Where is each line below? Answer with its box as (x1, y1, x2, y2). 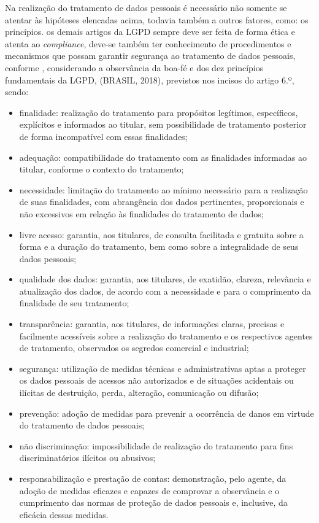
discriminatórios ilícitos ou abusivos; (19, 451, 156, 464)
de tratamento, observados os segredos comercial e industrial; (19, 341, 249, 354)
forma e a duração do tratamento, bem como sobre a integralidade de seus (19, 240, 299, 253)
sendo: (5, 85, 29, 98)
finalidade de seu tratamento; (19, 296, 129, 309)
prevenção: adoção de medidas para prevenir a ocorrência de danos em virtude (19, 406, 314, 419)
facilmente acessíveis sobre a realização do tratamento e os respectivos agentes (19, 329, 313, 342)
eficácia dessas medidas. (19, 508, 109, 521)
